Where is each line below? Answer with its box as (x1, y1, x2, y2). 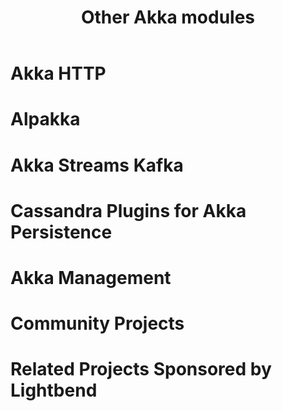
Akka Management (10, 266, 172, 289)
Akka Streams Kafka (10, 154, 184, 176)
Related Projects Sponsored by (10, 358, 272, 381)
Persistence (10, 221, 113, 243)
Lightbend (10, 379, 98, 402)
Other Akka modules (80, 6, 256, 29)
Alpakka (10, 108, 81, 131)
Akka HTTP (10, 62, 107, 85)
